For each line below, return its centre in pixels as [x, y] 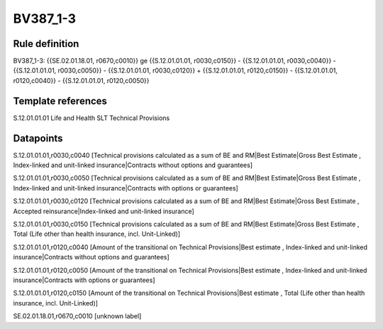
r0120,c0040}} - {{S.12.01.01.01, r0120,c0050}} [81, 80]
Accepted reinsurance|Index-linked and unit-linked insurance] [104, 211]
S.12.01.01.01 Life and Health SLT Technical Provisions [91, 118]
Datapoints [38, 138]
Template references [60, 101]
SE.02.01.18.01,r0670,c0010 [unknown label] [77, 316]
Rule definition [46, 44]
